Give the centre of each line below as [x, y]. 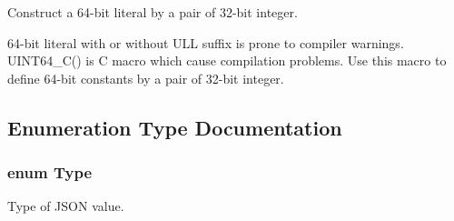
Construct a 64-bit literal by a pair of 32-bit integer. [153, 12]
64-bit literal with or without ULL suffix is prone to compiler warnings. [206, 42]
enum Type [50, 172]
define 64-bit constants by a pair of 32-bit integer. [146, 78]
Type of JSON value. [66, 206]
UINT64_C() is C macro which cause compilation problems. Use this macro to [227, 60]
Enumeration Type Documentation [175, 127]
